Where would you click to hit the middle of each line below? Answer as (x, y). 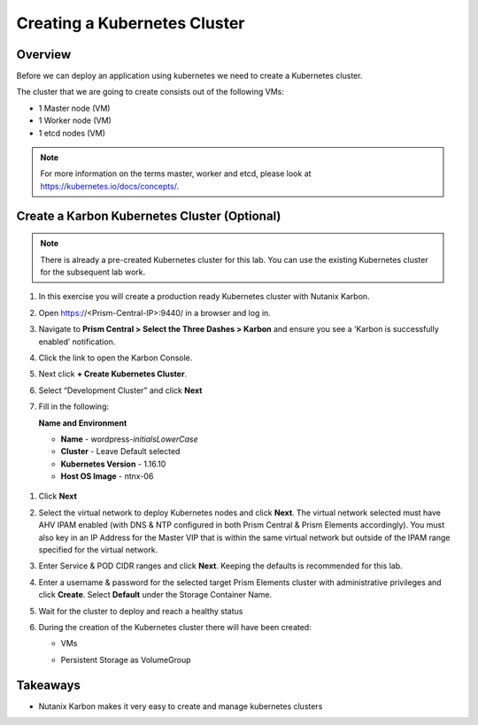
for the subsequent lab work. (93, 272)
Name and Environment (83, 423)
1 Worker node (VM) (75, 120)
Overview (44, 54)
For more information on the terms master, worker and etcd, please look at (176, 174)
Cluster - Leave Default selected (120, 451)
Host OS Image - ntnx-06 (107, 476)
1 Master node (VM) (74, 108)
